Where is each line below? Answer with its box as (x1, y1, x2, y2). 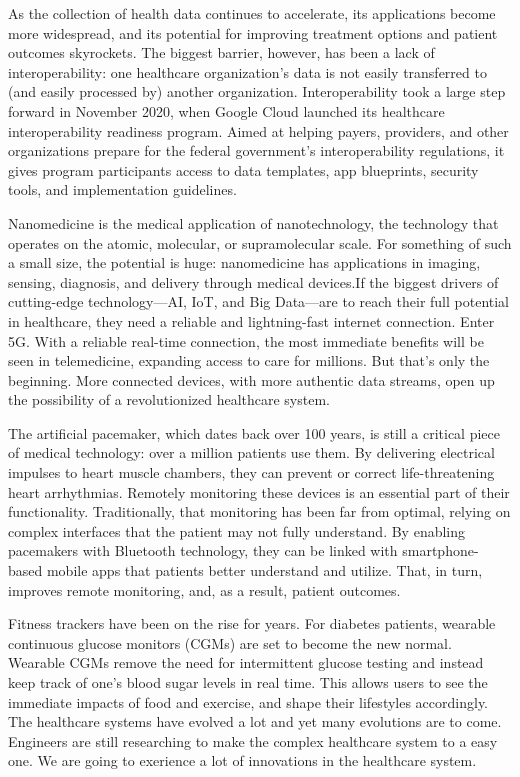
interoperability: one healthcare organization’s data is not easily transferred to (8, 61, 487, 82)
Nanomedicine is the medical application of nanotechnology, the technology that (8, 212, 499, 233)
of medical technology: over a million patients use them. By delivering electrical (8, 442, 495, 463)
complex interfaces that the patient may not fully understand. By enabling (8, 520, 466, 541)
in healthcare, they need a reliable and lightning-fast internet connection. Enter (8, 310, 495, 331)
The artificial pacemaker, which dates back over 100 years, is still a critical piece (8, 422, 500, 443)
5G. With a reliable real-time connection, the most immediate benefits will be (8, 330, 484, 351)
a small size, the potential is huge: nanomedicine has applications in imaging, (8, 252, 481, 273)
